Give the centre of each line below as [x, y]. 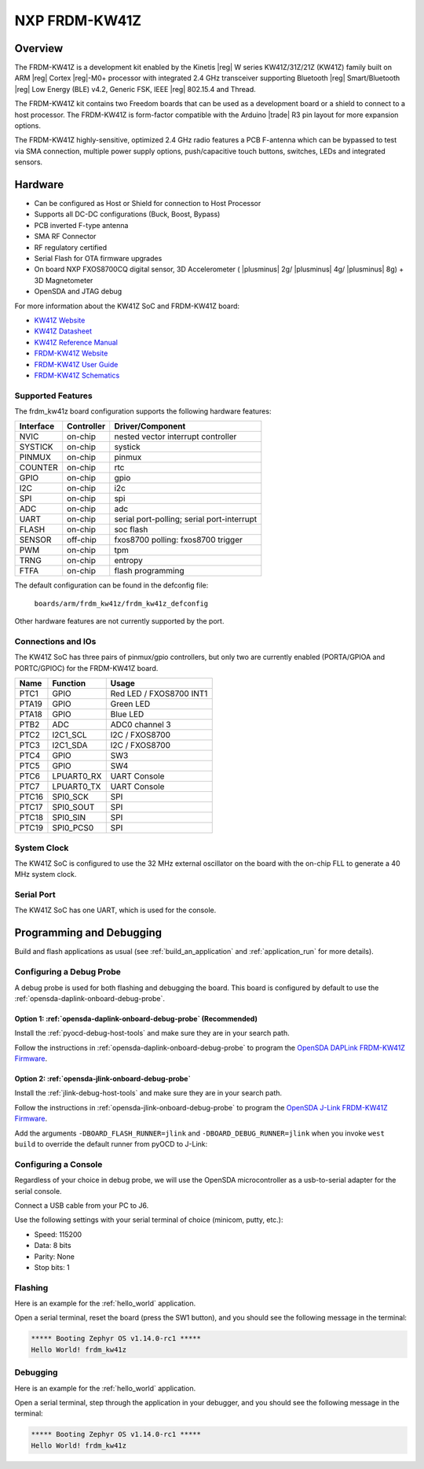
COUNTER [38, 468]
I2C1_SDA [70, 746]
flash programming [149, 571]
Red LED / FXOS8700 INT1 [159, 694]
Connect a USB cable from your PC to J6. [82, 1205]
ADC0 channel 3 [141, 725]
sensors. [29, 162]
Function [69, 683]
